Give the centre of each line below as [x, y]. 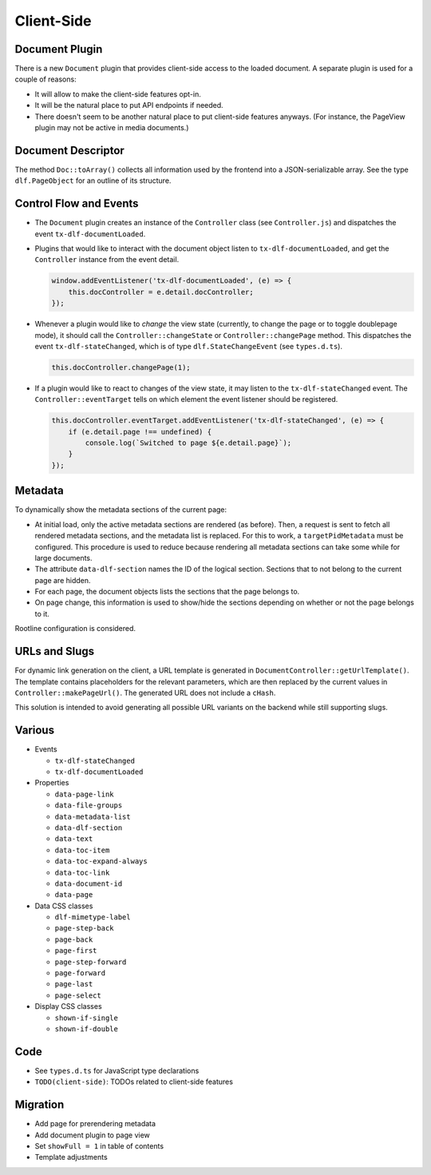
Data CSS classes [64, 906]
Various [35, 730]
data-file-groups [89, 806]
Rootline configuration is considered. [75, 629]
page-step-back [85, 928]
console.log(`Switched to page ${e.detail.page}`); [188, 443]
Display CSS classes [69, 1006]
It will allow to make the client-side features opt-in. [118, 94]
